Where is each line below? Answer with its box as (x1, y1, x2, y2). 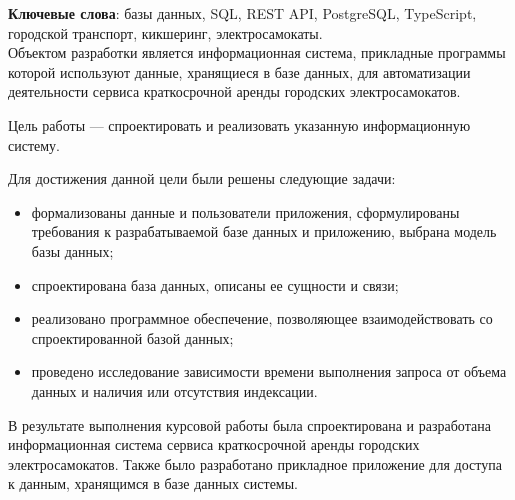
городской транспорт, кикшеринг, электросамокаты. (8, 22, 323, 43)
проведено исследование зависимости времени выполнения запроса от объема (31, 361, 507, 382)
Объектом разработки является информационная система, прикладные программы (8, 42, 506, 63)
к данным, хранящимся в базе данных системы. (8, 473, 299, 494)
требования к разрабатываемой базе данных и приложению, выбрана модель (31, 221, 497, 242)
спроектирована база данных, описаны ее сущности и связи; (31, 274, 399, 295)
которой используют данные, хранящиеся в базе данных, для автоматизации (8, 61, 471, 82)
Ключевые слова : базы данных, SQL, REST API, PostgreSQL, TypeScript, (8, 3, 477, 23)
